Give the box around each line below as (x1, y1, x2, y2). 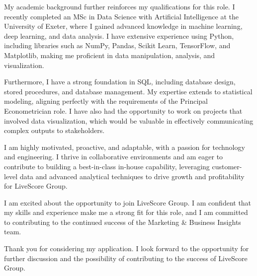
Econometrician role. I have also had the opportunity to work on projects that (4, 105, 243, 116)
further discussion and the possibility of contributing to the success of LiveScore (4, 253, 248, 263)
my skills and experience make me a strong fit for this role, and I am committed (4, 207, 248, 217)
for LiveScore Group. (4, 181, 68, 191)
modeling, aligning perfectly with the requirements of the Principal (4, 96, 208, 106)
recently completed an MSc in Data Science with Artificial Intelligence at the (4, 11, 239, 21)
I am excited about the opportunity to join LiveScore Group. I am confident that (4, 197, 252, 207)
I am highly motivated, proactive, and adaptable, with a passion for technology (4, 141, 245, 152)
